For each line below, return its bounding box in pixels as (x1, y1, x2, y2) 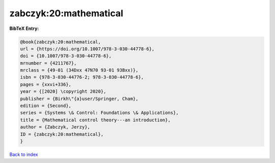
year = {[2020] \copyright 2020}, (20, 89, 106, 94)
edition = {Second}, (20, 103, 71, 109)
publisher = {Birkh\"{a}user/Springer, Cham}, (20, 95, 139, 102)
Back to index (9, 151, 38, 157)
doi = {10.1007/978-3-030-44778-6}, (20, 53, 112, 59)
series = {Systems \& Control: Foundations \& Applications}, (20, 110, 179, 116)
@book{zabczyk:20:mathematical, (20, 39, 101, 45)
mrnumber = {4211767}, (20, 60, 77, 66)
